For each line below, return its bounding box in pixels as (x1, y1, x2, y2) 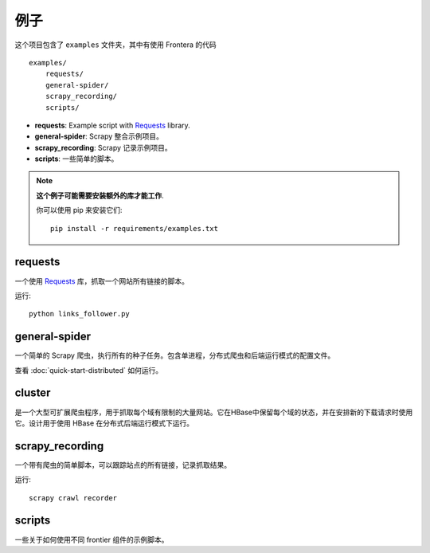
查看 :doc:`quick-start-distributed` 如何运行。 (14, 365, 163, 375)
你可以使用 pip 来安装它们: (36, 206, 123, 215)
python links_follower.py (29, 309, 131, 319)
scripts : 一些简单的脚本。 (34, 154, 119, 163)
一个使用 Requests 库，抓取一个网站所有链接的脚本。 (14, 276, 190, 286)
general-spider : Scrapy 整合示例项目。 (34, 131, 163, 141)
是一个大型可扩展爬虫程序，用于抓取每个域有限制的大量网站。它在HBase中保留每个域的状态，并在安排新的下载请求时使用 (14, 407, 413, 417)
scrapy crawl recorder (29, 493, 118, 502)
